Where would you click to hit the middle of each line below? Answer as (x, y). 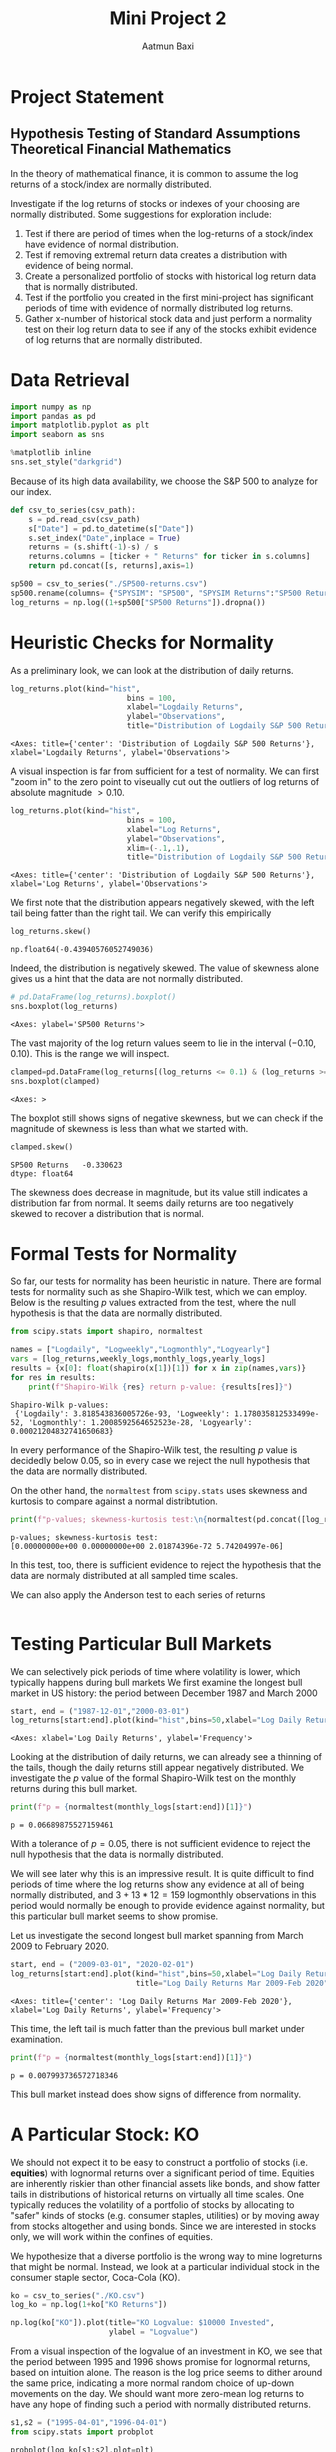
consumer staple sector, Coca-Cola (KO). (95, 2277)
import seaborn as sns (57, 435)
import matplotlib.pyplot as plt (80, 425)
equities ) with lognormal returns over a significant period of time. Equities (162, 2173)
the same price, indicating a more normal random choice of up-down (152, 2383)
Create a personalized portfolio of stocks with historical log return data (170, 276)
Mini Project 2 (168, 18)
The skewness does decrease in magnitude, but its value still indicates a (159, 1192)
